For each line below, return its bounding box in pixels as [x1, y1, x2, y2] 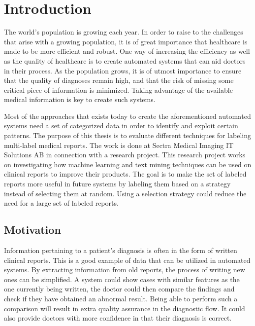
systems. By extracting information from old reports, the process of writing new [4, 264, 245, 275]
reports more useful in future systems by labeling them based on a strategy [4, 179, 231, 189]
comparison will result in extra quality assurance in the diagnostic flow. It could [4, 303, 245, 313]
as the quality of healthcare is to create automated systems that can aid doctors [4, 55, 246, 66]
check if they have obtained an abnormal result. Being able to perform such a [4, 293, 238, 303]
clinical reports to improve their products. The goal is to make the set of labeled [4, 169, 247, 179]
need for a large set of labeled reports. [4, 198, 119, 208]
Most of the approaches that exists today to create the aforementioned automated [4, 110, 251, 121]
